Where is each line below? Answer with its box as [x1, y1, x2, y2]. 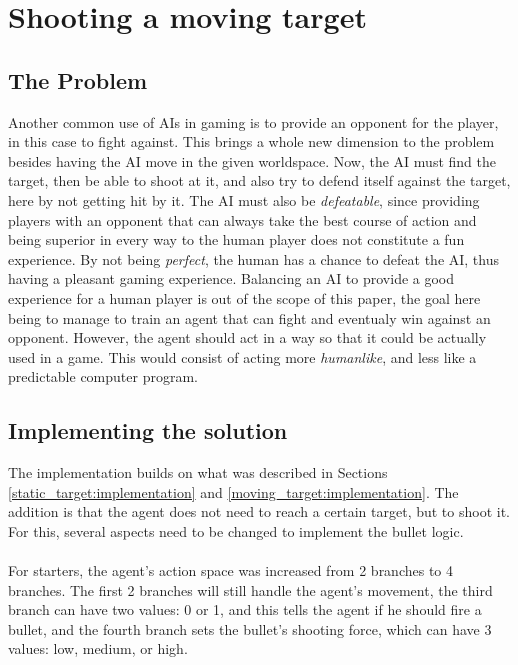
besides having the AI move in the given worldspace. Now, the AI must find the [8, 150, 496, 171]
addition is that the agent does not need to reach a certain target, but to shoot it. [8, 501, 511, 522]
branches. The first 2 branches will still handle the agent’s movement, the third [8, 579, 493, 600]
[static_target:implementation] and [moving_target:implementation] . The [8, 481, 459, 502]
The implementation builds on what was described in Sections [8, 462, 388, 483]
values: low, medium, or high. [8, 638, 188, 659]
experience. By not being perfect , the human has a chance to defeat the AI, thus [8, 248, 499, 269]
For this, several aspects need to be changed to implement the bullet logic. [8, 520, 464, 541]
